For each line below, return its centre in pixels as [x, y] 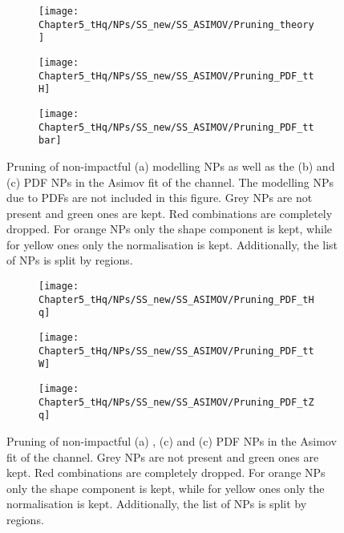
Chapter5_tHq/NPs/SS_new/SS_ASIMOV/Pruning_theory [176, 24]
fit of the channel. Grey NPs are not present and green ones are [163, 456]
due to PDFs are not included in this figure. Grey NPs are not [160, 198]
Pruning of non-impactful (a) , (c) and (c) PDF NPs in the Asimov [172, 440]
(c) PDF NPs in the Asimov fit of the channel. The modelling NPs [170, 182]
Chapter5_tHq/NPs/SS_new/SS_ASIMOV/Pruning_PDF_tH [176, 299]
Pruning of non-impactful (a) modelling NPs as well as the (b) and [171, 166]
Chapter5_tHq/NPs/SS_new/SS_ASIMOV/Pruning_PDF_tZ [176, 402]
